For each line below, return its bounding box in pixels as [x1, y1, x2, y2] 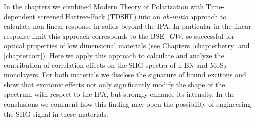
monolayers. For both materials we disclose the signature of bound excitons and [4, 69, 246, 80]
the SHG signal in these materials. [4, 108, 108, 119]
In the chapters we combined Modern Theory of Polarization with [4, 1, 204, 11]
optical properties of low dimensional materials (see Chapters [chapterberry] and [4, 40, 250, 51]
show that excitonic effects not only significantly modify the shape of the [4, 79, 225, 89]
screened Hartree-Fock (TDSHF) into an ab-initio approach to [37, 11, 227, 21]
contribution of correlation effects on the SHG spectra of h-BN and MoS [4, 60, 224, 70]
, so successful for [182, 30, 235, 41]
